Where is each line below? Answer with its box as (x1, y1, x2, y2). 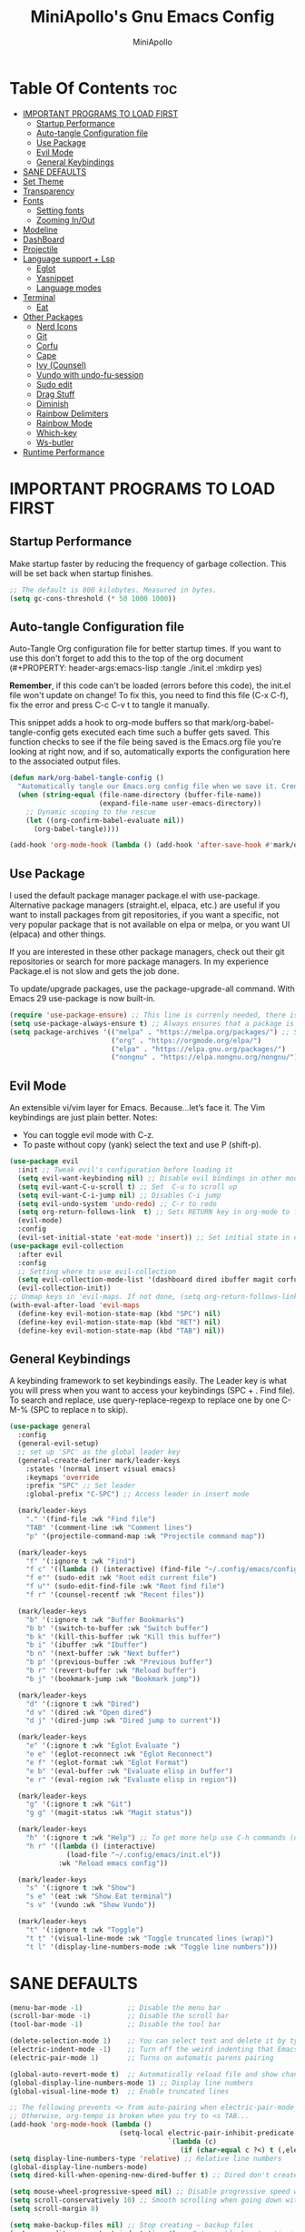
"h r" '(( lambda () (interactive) (25, 1841, 156, 1851)
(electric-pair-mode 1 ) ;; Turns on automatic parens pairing (9, 2053, 274, 2063)
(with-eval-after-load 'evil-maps (9, 1301, 141, 1310)
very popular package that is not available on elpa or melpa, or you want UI (9, 919, 290, 930)
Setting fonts (35, 205, 84, 216)
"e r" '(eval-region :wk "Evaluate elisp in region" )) (25, 1775, 238, 1784)
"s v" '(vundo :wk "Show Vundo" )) (25, 1901, 156, 1910)
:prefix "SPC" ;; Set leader (25, 1481, 136, 1490)
